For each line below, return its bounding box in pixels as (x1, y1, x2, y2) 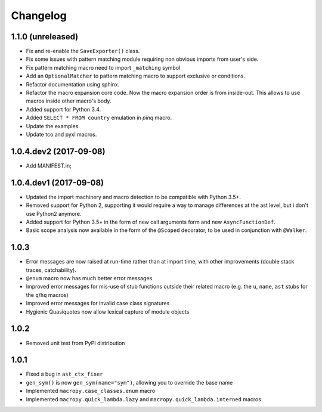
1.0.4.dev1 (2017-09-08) (11, 178, 104, 188)
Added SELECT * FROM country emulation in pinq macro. (26, 114, 172, 122)
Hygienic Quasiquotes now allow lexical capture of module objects (26, 308, 190, 315)
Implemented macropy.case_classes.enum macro (26, 388, 156, 395)
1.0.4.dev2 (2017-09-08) (11, 146, 106, 156)
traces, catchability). (26, 266, 77, 274)
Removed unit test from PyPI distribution (26, 339, 125, 346)
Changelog (11, 9, 67, 22)
